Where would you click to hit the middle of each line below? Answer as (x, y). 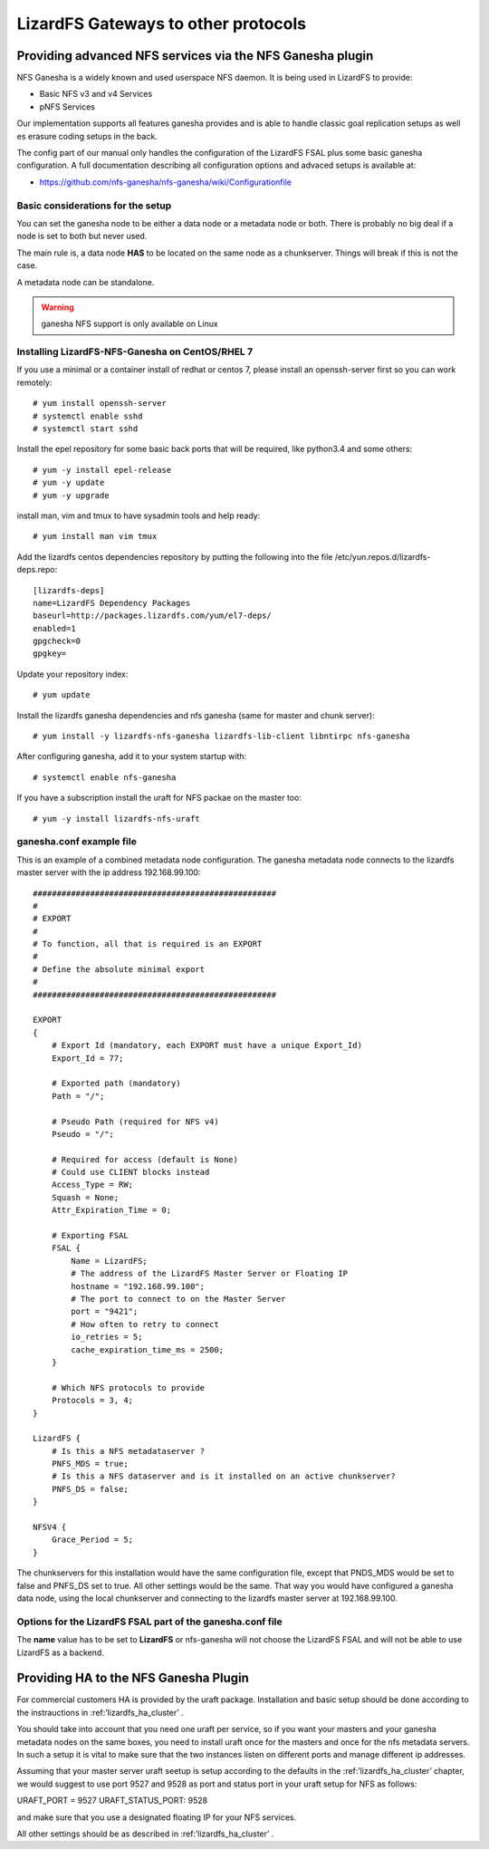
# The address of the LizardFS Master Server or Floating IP (210, 1274)
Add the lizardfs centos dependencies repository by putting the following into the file (175, 556)
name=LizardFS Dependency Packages (112, 603)
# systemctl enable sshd (88, 416)
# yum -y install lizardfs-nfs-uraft (117, 819)
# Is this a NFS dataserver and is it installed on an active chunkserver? (223, 1476)
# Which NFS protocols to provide (128, 1387)
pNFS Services (67, 106)
